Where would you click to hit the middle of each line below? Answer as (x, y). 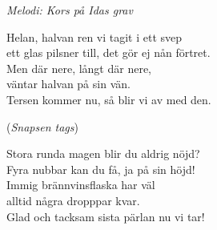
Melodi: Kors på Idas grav (70, 10)
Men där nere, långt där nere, (79, 68)
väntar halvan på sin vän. (68, 84)
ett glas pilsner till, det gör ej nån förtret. (108, 52)
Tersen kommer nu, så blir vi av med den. (109, 99)
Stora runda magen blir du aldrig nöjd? (103, 153)
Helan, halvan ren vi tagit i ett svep (94, 36)
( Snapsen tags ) (42, 126)
